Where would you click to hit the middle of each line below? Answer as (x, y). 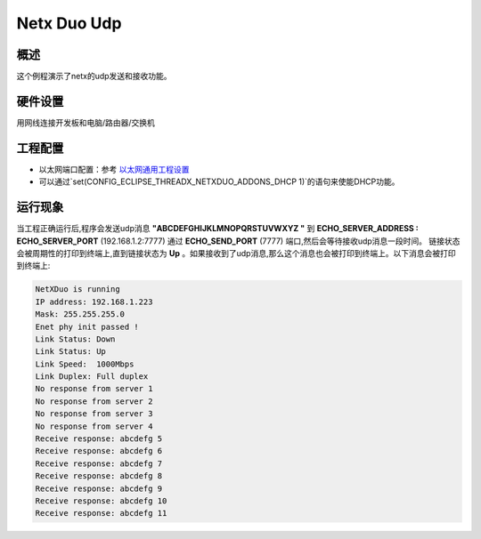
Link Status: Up (71, 352)
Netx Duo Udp (69, 23)
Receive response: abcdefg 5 (99, 439)
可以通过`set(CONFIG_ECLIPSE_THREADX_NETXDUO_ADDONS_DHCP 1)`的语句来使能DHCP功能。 (219, 181)
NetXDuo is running (77, 290)
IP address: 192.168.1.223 (94, 302)
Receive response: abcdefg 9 (99, 488)
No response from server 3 (94, 414)
